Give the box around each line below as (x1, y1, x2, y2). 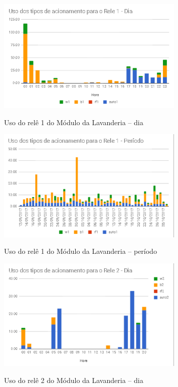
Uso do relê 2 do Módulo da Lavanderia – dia (4, 375, 143, 385)
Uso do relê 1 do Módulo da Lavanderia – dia (4, 117, 143, 127)
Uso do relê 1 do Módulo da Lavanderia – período (4, 246, 157, 256)
